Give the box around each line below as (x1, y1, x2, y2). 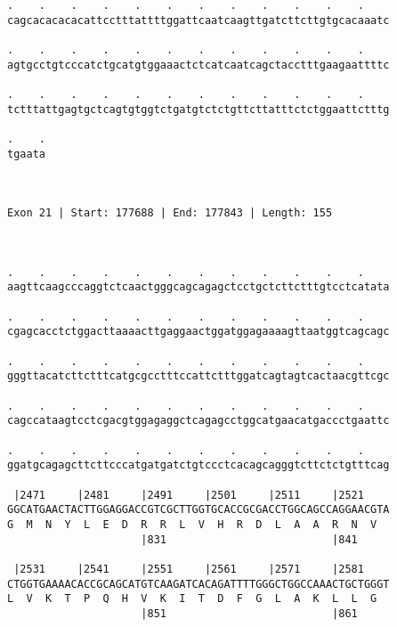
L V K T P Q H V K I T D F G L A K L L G (7, 592, 377, 606)
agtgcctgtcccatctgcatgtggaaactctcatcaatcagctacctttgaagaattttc (7, 58, 390, 71)
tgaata (7, 147, 45, 160)
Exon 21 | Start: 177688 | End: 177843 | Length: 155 (7, 207, 333, 220)
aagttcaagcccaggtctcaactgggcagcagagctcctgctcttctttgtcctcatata (7, 281, 390, 294)
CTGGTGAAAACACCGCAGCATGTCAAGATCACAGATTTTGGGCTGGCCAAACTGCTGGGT (7, 577, 390, 590)
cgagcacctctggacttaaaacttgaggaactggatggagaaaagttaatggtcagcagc (7, 325, 390, 338)
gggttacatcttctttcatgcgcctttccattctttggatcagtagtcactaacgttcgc (7, 370, 390, 383)
